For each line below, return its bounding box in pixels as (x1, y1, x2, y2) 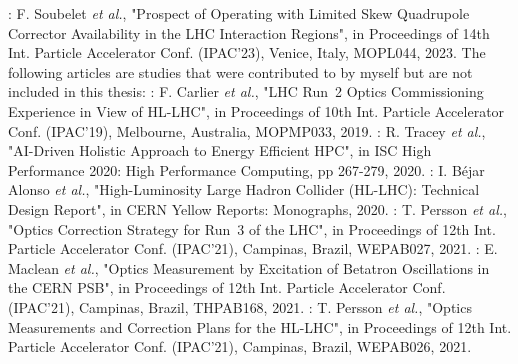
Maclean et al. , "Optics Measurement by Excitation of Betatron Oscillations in (8, 257, 490, 278)
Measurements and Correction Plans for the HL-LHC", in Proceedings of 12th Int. (8, 316, 512, 337)
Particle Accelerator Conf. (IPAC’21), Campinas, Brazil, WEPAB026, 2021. (8, 336, 472, 357)
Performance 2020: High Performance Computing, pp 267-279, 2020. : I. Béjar (8, 159, 485, 180)
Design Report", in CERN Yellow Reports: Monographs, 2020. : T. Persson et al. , (8, 198, 507, 219)
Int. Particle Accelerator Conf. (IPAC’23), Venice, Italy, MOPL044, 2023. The (8, 42, 486, 63)
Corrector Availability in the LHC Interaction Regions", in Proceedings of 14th (8, 22, 490, 43)
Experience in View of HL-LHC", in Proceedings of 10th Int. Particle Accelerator (8, 100, 505, 121)
